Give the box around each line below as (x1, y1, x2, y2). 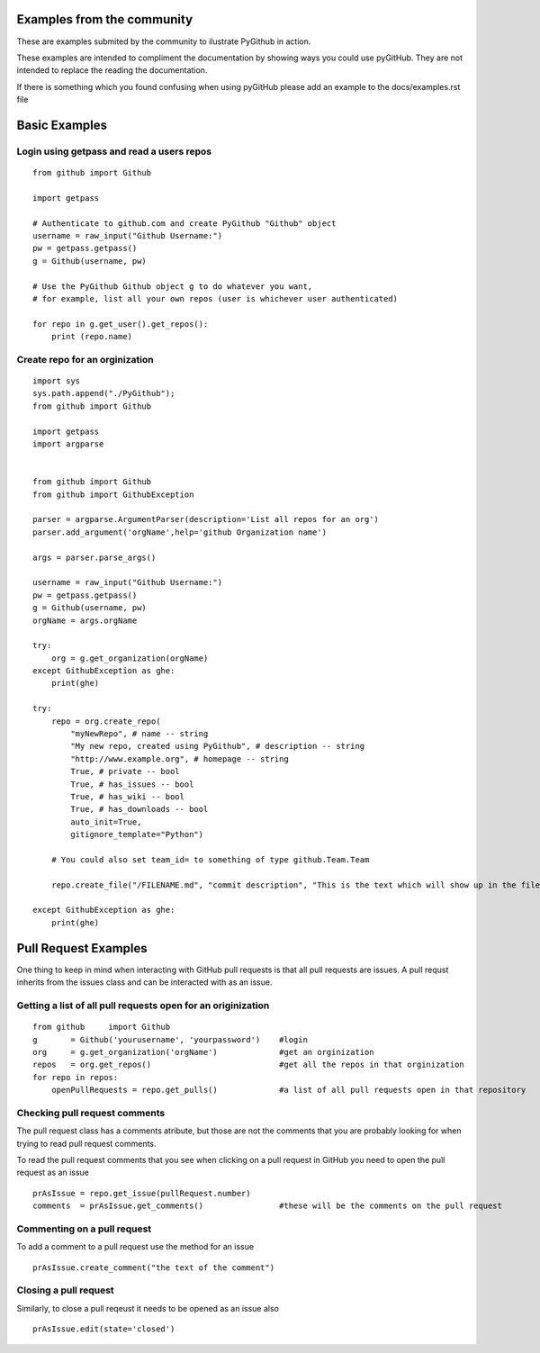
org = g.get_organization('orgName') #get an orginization (32, 1047, 374, 1057)
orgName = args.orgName (32, 615, 138, 626)
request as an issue (16, 1167, 89, 1178)
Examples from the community (16, 12, 193, 27)
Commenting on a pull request (16, 1222, 152, 1235)
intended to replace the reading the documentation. (16, 65, 208, 76)
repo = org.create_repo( (50, 716, 161, 726)
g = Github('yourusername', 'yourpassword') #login (32, 1034, 308, 1044)
